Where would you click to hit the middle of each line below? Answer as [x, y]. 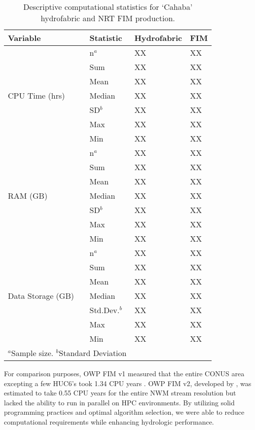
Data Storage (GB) [41, 296]
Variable [24, 38]
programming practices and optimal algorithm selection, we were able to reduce [124, 412]
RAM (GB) [28, 196]
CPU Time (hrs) [36, 95]
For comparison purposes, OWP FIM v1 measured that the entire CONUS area [124, 373]
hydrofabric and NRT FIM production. [108, 18]
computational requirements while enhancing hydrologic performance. [109, 421]
